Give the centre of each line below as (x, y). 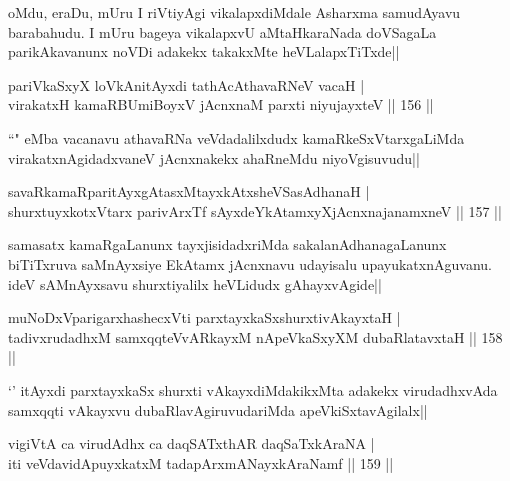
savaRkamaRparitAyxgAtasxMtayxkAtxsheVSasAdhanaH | (189, 191)
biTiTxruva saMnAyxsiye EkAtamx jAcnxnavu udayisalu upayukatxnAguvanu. (250, 263)
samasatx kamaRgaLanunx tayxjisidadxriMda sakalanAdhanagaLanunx (227, 244)
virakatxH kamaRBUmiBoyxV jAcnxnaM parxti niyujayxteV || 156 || (221, 104)
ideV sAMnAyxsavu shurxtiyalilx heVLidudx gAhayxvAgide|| (195, 283)
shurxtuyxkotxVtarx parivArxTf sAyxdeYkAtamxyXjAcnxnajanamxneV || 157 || (255, 210)
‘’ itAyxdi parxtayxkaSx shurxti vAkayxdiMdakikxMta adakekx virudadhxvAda (253, 389)
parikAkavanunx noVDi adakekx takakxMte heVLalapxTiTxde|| (204, 51)
